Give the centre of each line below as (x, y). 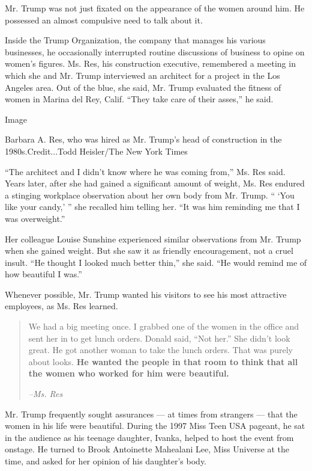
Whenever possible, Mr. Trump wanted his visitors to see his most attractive (146, 294)
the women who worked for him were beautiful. (129, 373)
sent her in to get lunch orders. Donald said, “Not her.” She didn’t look (159, 338)
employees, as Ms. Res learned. (61, 306)
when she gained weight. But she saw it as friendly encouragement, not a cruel (149, 251)
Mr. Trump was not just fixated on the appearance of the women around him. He (155, 8)
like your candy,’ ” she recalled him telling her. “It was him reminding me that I (152, 207)
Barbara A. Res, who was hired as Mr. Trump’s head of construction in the (143, 139)
